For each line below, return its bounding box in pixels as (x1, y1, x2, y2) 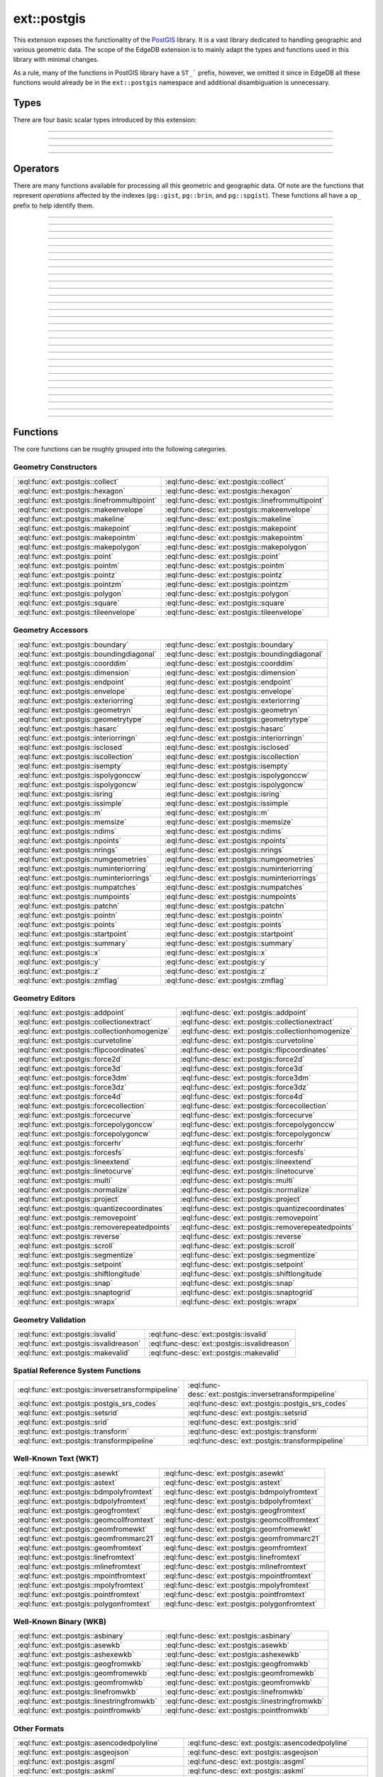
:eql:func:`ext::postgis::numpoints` (17, 891, 132, 901)
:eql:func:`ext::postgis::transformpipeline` (17, 1436, 156, 1446)
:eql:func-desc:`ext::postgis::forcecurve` (179, 1110, 316, 1120)
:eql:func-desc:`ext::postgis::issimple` (164, 798, 291, 808)
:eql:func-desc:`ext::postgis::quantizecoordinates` (179, 1203, 347, 1213)
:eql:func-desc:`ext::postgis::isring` (164, 789, 282, 799)
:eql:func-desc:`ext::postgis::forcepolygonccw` (179, 1120, 337, 1129)
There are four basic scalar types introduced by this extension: (13, 116, 197, 124)
